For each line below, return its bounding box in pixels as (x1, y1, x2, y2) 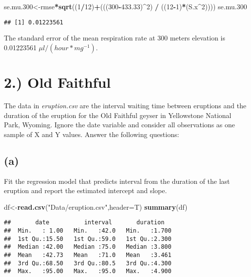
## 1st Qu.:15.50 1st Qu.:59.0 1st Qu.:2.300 (4, 235, 172, 242)
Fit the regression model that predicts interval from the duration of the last (4, 176, 230, 186)
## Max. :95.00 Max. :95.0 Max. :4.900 (4, 268, 172, 275)
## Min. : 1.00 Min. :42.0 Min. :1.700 (4, 227, 172, 234)
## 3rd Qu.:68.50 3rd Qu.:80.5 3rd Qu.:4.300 (4, 259, 172, 267)
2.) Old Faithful (4, 72, 111, 92)
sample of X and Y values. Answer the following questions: (4, 129, 179, 139)
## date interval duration (4, 219, 165, 226)
